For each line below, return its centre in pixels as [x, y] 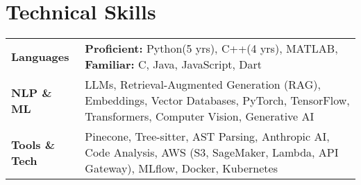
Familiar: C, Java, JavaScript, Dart [174, 64]
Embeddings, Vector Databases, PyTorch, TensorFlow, [217, 100]
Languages [40, 56]
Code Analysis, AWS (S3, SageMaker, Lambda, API [212, 152]
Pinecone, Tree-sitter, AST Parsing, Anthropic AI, [207, 136]
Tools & [33, 144]
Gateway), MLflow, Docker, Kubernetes [181, 168]
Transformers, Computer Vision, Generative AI [200, 116]
